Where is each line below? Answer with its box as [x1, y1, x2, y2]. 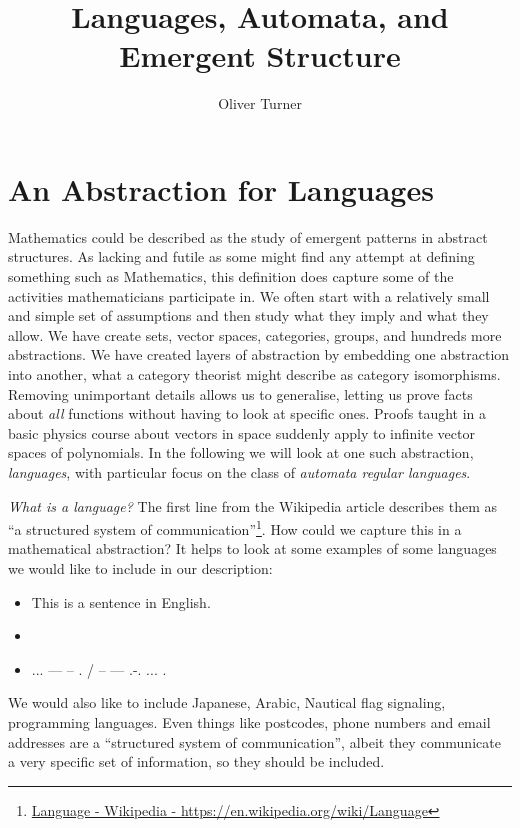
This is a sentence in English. [31, 591, 211, 612]
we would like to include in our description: [8, 558, 273, 578]
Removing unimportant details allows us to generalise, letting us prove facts [8, 383, 473, 404]
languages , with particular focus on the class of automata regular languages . [8, 461, 471, 482]
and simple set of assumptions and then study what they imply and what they [8, 305, 489, 326]
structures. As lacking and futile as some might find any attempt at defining [8, 246, 475, 267]
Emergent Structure [119, 35, 401, 76]
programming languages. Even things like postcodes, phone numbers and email [8, 711, 491, 732]
